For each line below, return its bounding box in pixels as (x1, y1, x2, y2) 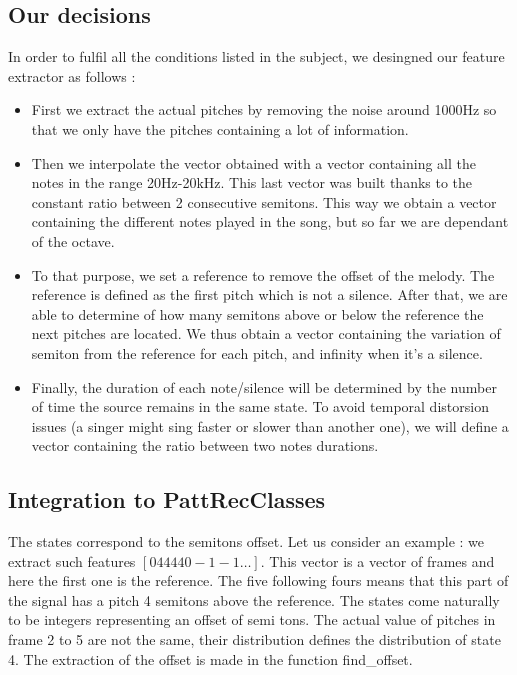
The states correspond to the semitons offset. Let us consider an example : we (8, 531, 485, 552)
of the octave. (31, 230, 115, 251)
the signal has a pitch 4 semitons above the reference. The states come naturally (8, 589, 500, 610)
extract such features (8, 550, 136, 571)
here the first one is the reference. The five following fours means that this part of (8, 570, 509, 591)
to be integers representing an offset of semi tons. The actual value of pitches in (8, 609, 496, 630)
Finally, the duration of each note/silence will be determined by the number (31, 376, 497, 397)
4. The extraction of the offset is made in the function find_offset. (8, 648, 413, 669)
